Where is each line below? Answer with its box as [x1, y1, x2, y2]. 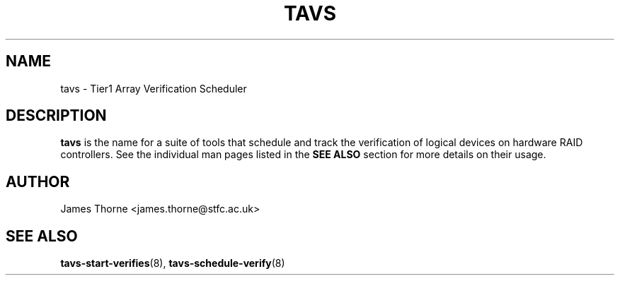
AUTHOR [6, 172, 70, 191]
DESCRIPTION [6, 107, 107, 125]
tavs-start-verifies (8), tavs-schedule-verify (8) [60, 257, 285, 270]
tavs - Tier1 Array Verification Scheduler [60, 82, 247, 95]
